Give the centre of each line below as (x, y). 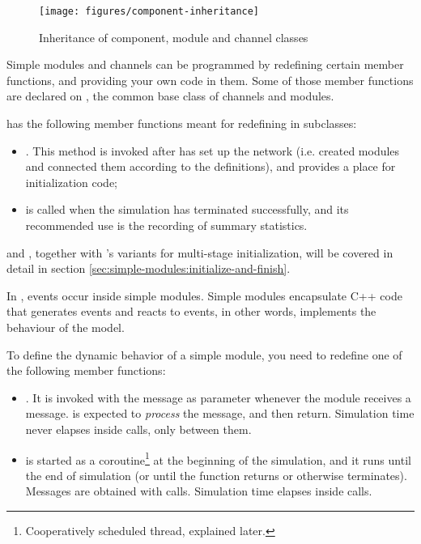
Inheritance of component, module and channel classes (174, 37)
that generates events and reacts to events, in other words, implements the (191, 311)
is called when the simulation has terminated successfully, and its (187, 209)
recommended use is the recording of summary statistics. (166, 225)
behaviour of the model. (66, 327)
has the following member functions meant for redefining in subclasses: (182, 123)
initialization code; (71, 182)
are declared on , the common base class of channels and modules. (170, 96)
